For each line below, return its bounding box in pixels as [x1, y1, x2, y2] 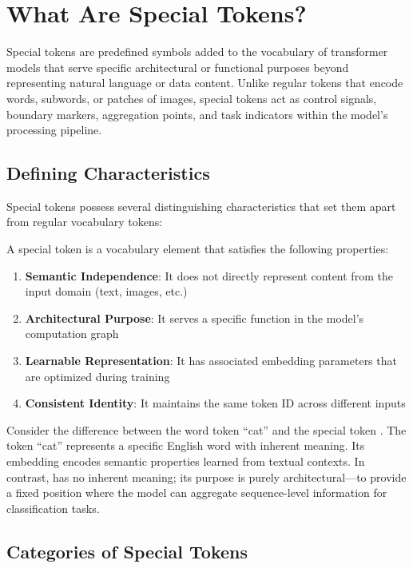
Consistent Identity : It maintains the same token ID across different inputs [25, 395, 406, 411]
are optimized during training [25, 367, 170, 384]
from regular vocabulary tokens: [6, 213, 163, 230]
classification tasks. [6, 499, 100, 516]
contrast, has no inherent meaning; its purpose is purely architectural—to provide [6, 468, 407, 485]
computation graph [25, 325, 119, 342]
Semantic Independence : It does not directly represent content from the [25, 267, 393, 284]
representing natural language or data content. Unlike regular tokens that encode [6, 74, 403, 91]
